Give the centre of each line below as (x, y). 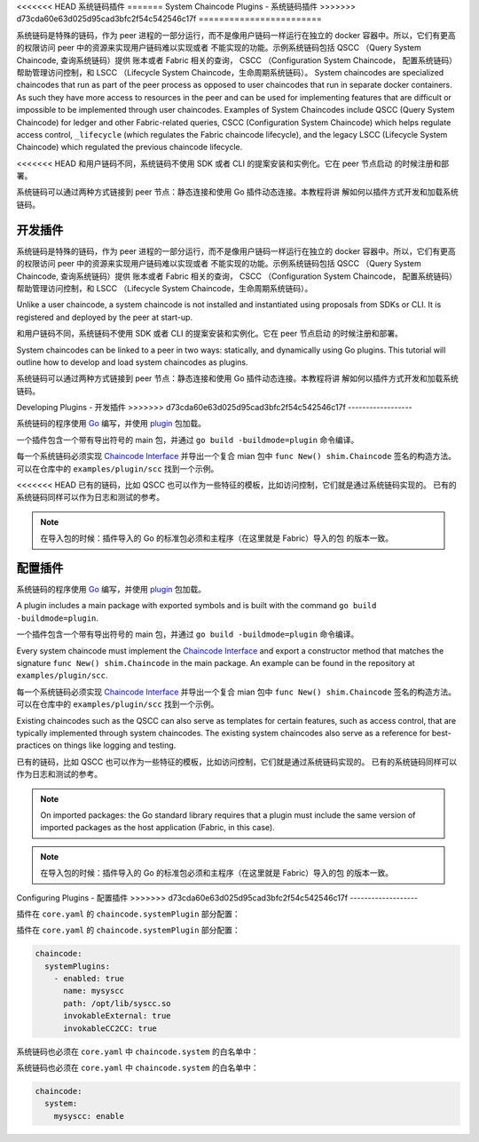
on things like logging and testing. (114, 745)
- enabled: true (89, 979)
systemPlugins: (78, 966)
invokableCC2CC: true (110, 1028)
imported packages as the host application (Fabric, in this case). (157, 828)
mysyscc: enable (89, 1116)
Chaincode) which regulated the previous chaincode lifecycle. (130, 147)
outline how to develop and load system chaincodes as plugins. (132, 362)
